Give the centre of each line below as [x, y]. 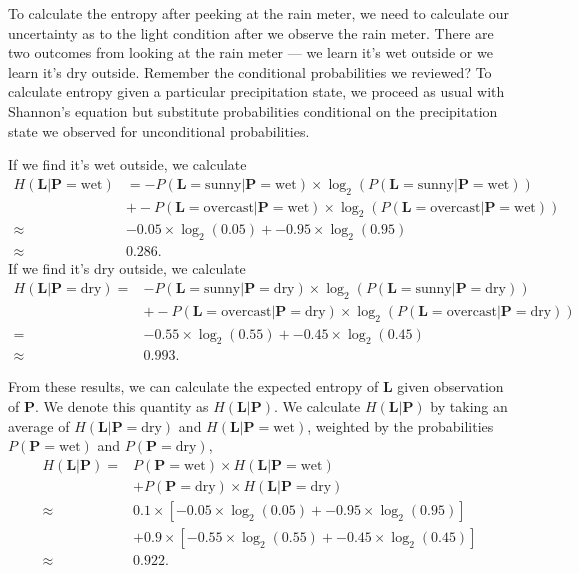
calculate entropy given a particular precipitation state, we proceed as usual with [256, 91]
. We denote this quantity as [121, 405]
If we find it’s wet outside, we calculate [127, 164]
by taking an [469, 405]
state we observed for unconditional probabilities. [159, 130]
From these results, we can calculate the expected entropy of [193, 386]
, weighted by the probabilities [400, 425]
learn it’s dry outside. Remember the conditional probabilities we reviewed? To [250, 71]
